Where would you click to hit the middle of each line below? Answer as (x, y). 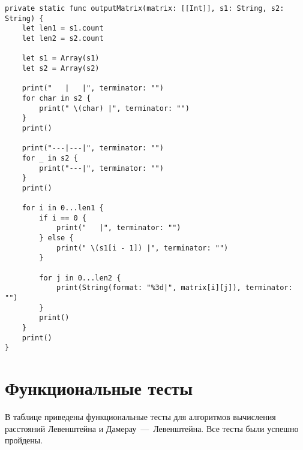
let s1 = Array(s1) (61, 58)
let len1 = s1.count (63, 28)
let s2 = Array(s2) (61, 68)
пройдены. (24, 440)
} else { (56, 238)
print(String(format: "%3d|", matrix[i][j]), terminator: (174, 288)
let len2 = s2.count (63, 38)
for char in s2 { (56, 98)
